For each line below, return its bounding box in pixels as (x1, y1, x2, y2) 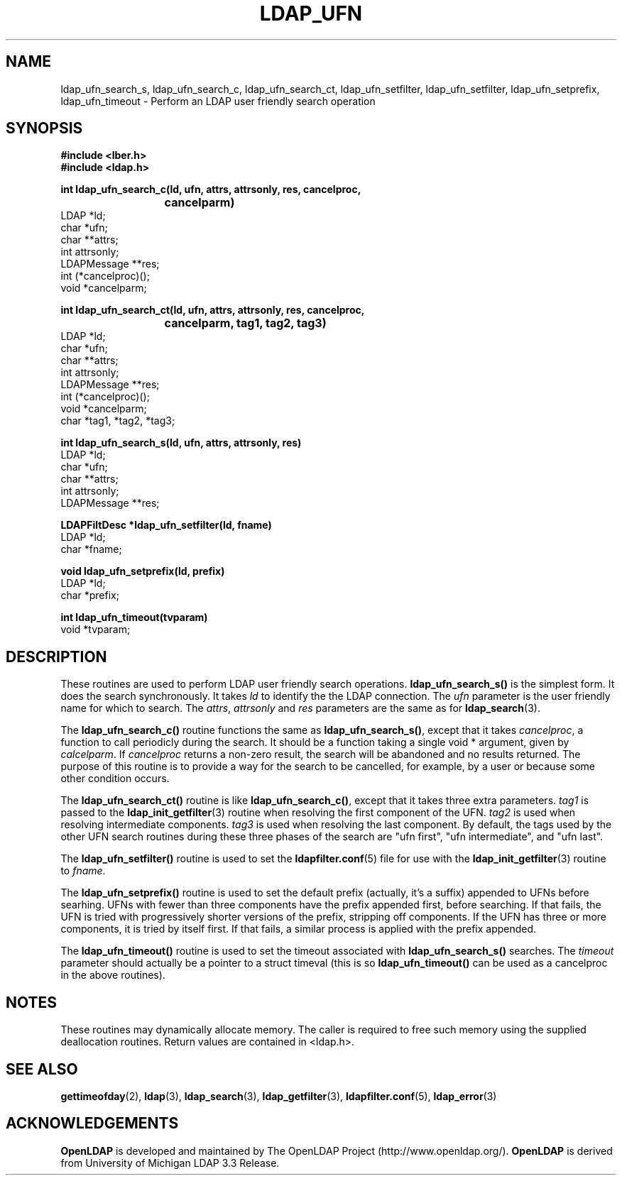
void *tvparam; (60, 623, 131, 636)
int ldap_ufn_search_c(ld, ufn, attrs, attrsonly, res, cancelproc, (60, 183, 361, 196)
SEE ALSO (6, 1060, 78, 1078)
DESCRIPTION (6, 647, 107, 666)
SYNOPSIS (6, 119, 83, 138)
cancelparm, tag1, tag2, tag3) (164, 316, 327, 331)
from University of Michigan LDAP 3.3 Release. (60, 1156, 280, 1169)
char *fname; (60, 543, 122, 556)
